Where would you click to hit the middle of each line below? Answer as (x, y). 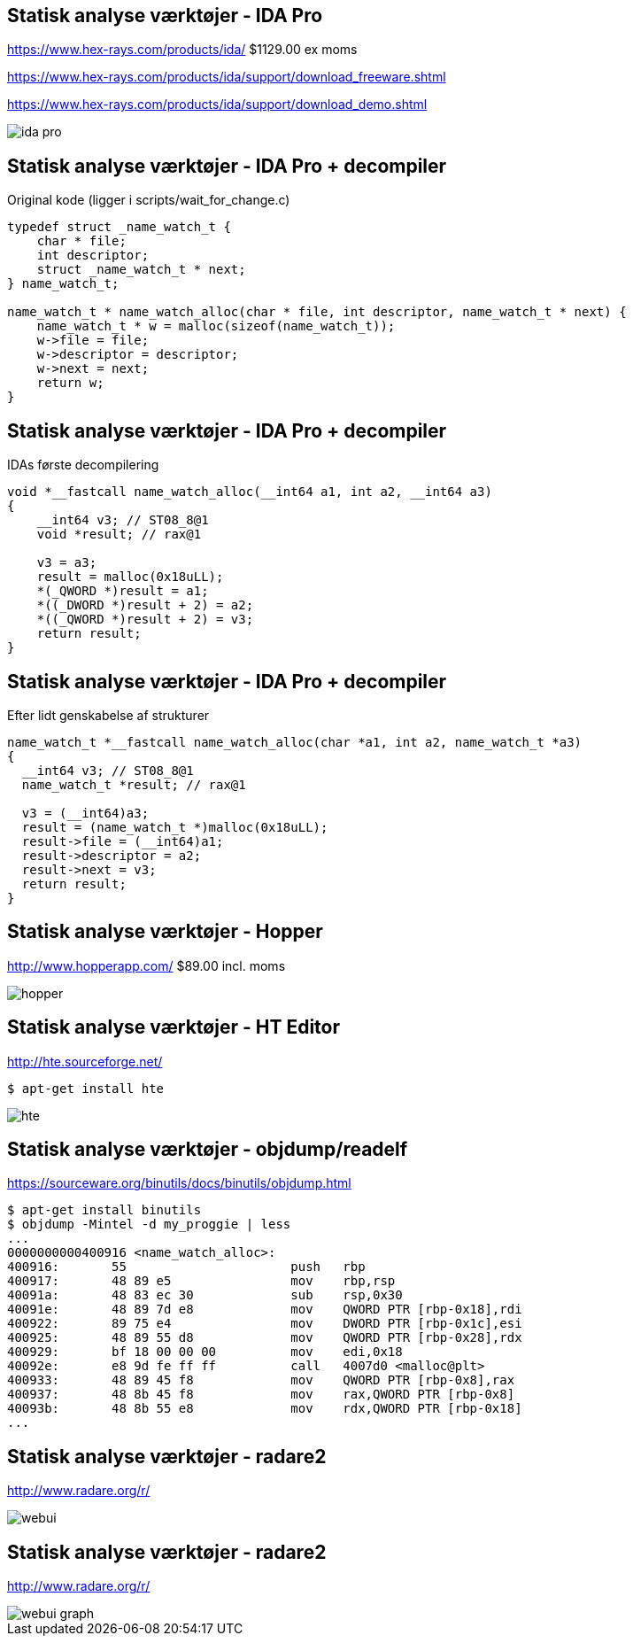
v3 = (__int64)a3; (85, 813)
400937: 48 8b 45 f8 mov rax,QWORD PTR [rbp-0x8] (261, 1395)
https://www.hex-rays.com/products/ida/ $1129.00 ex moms (182, 50)
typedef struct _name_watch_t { (119, 227)
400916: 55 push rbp (186, 1267)
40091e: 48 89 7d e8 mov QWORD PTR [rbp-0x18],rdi (265, 1310)
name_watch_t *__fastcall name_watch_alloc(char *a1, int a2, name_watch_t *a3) (295, 742)
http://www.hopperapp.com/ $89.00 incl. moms (147, 965)
